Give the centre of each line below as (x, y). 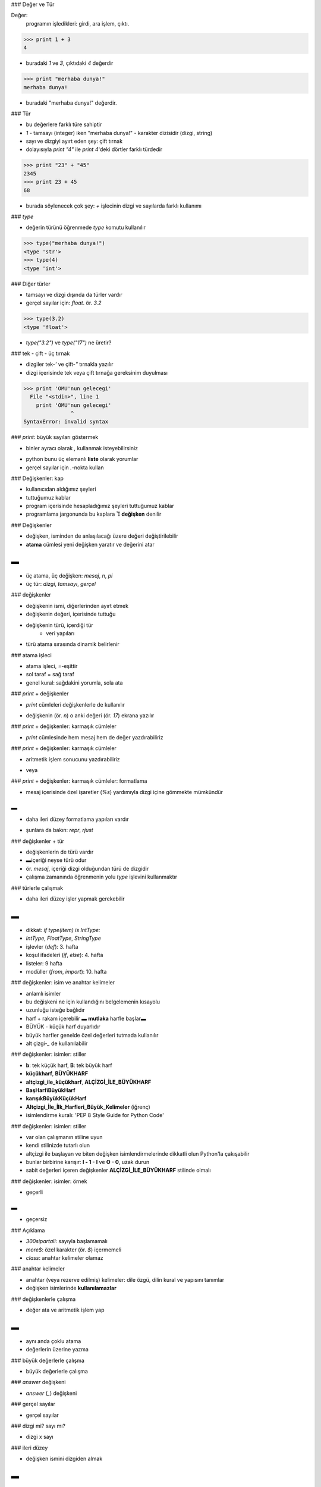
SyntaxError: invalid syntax (66, 422)
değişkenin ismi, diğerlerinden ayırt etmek (77, 606)
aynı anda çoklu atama (53, 1341)
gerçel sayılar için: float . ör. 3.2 (64, 303)
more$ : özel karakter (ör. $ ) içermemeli (74, 1250)
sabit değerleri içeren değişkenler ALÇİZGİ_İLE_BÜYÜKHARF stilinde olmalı (118, 1170)
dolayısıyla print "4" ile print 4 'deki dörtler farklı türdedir (94, 149)
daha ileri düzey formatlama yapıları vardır (77, 819)
